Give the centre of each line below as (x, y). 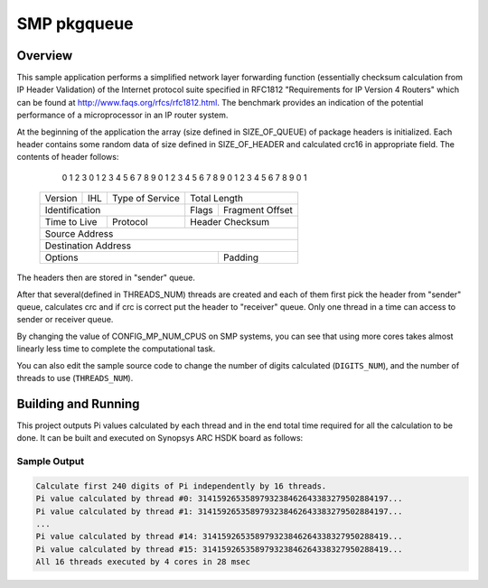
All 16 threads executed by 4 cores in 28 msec (143, 562)
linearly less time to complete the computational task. (116, 349)
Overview (45, 56)
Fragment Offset (258, 210)
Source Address (79, 234)
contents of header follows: (68, 157)
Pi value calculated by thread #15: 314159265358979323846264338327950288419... (219, 549)
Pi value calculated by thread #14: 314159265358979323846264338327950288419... (219, 537)
